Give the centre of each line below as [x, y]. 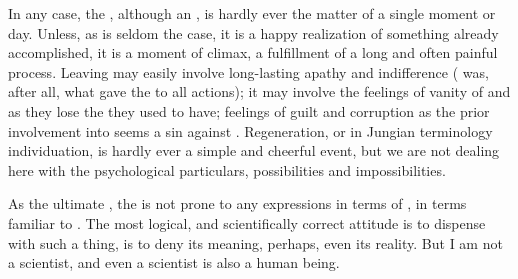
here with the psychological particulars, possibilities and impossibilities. [227, 169]
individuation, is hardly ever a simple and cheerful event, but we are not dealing [254, 150]
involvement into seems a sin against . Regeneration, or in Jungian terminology [250, 130]
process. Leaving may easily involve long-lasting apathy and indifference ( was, [248, 71]
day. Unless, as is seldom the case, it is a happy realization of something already [253, 32]
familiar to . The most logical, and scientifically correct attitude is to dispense [247, 222]
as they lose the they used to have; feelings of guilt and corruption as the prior [249, 110]
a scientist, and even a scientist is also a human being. [174, 262]
